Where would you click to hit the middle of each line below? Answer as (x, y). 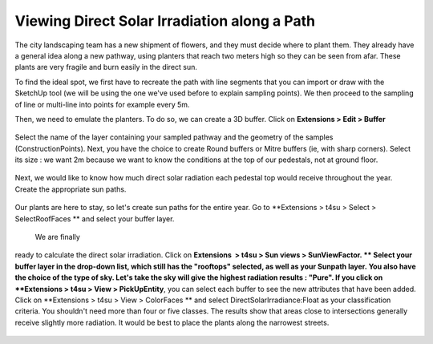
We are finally (57, 237)
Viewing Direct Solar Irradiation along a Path (165, 21)
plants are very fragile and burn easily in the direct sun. (106, 67)
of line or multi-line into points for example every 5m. (102, 104)
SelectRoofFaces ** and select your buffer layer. (95, 219)
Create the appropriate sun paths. (71, 189)
